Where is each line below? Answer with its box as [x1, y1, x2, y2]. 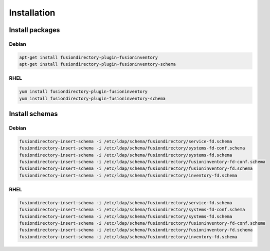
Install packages [9, 26, 60, 34]
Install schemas [9, 110, 58, 118]
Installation [9, 7, 55, 18]
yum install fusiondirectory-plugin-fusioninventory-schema [19, 95, 166, 101]
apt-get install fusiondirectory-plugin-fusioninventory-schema [19, 61, 176, 67]
